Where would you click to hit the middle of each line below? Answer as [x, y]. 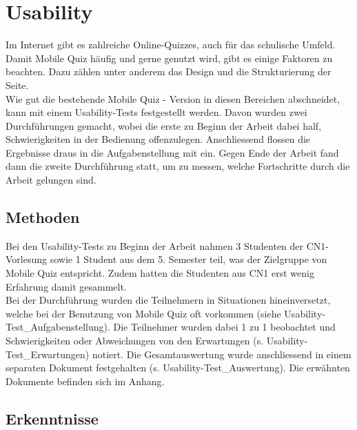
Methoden [43, 217]
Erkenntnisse [52, 418]
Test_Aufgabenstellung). [58, 327]
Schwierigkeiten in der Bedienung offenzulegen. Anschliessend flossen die [158, 139]
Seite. [17, 85]
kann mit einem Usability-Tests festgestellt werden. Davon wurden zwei [156, 112]
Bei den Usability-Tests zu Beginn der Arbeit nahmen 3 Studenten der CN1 [166, 245]
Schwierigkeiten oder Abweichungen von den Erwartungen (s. [135, 341]
